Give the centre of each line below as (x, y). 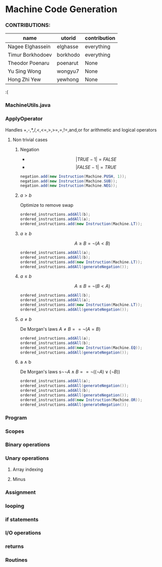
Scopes (15, 431)
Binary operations (28, 445)
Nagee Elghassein (29, 47)
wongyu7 (68, 71)
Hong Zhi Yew (24, 79)
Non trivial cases (30, 140)
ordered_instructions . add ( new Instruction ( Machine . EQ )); (81, 347)
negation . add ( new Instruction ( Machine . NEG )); (69, 186)
